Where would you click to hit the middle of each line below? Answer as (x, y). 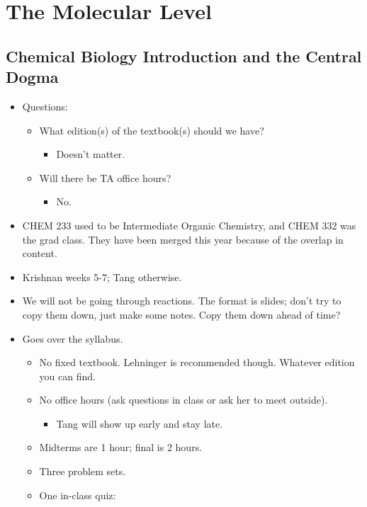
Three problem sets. (83, 471)
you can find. (67, 376)
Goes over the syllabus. (73, 338)
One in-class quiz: (78, 495)
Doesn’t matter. (91, 154)
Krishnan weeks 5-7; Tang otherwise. (102, 277)
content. (40, 253)
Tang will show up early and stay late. (140, 423)
